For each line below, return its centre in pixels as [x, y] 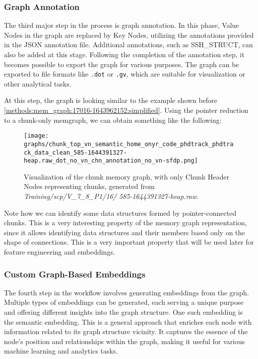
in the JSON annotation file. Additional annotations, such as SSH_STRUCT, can [129, 45]
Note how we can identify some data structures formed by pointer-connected [120, 213]
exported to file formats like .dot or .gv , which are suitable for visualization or [125, 74]
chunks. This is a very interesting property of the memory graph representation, [126, 223]
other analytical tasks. [38, 83]
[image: [36, 136]
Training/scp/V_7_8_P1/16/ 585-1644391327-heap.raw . [111, 196]
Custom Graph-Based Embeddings [75, 274]
